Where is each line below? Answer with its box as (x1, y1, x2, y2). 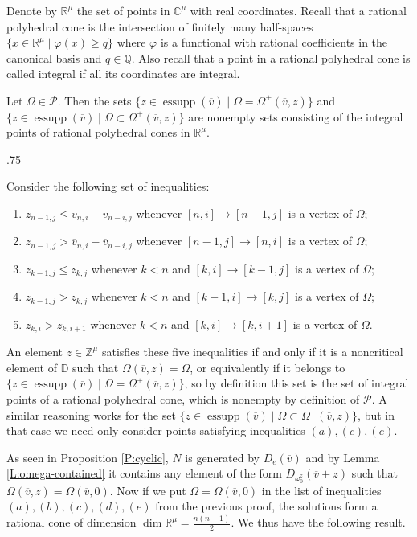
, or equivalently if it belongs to (190, 359, 345, 375)
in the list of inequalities (261, 482, 382, 498)
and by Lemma (305, 449, 380, 465)
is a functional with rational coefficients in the (160, 34, 388, 51)
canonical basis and (6, 49, 102, 66)
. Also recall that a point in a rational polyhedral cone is (131, 49, 411, 66)
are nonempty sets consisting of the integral (188, 108, 403, 125)
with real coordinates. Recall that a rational (190, 2, 407, 18)
